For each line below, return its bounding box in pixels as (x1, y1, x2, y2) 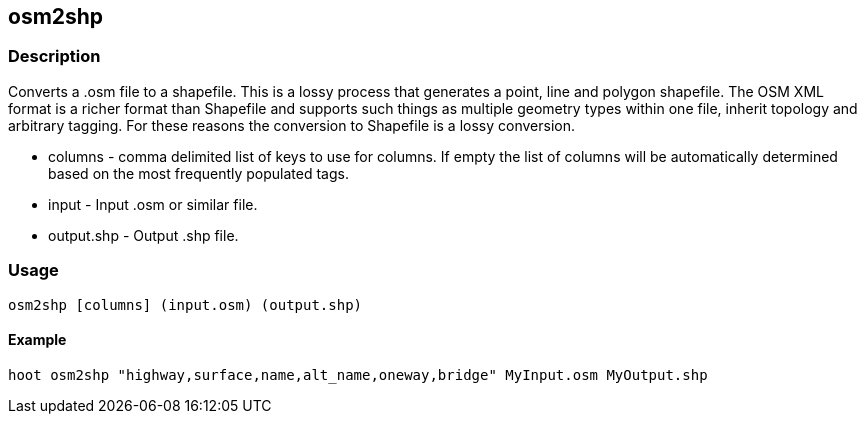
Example (8, 331, 67, 349)
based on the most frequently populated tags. (48, 164, 349, 182)
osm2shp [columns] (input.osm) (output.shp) (8, 296, 363, 313)
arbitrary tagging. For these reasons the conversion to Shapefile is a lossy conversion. (8, 116, 575, 134)
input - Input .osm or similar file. (48, 195, 258, 213)
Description (8, 46, 101, 67)
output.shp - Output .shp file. (48, 226, 239, 244)
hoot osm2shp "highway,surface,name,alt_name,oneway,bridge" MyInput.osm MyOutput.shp (8, 366, 708, 383)
